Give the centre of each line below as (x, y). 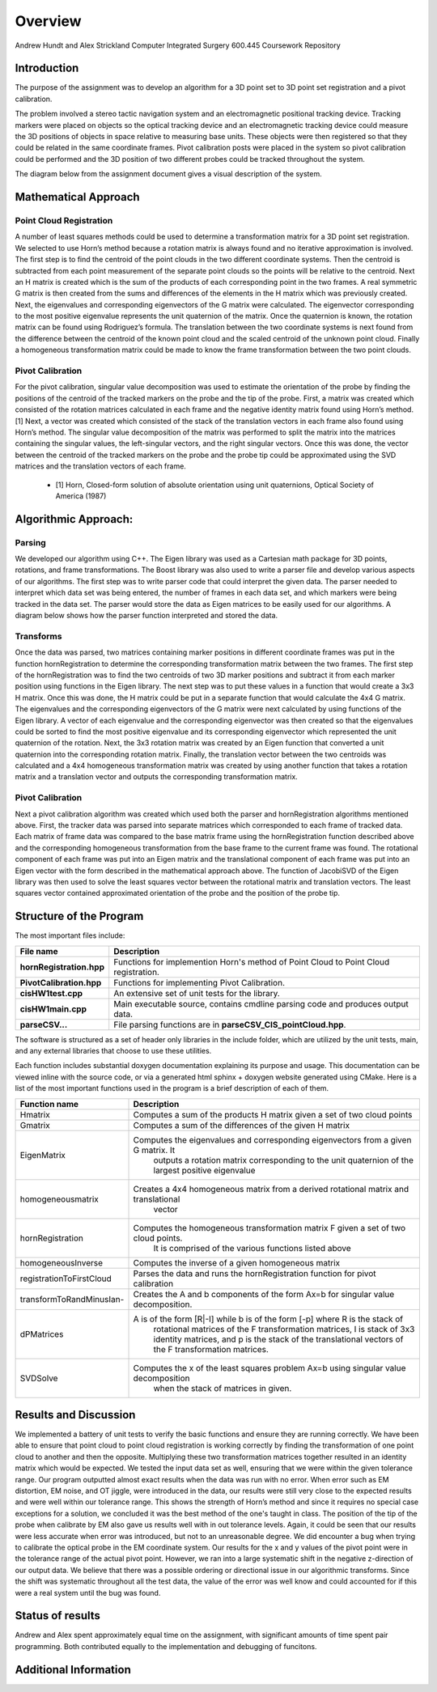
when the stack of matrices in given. (223, 1388)
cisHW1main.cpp (53, 1009)
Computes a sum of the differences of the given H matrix (242, 1125)
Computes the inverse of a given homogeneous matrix (237, 1262)
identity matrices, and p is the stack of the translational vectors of (278, 1339)
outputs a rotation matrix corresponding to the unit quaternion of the (284, 1160)
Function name (49, 1104)
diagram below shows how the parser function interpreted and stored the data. (146, 616)
